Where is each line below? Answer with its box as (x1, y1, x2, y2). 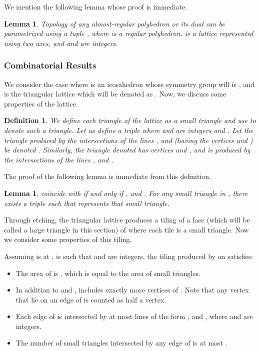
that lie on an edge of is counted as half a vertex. (15, 294, 166, 304)
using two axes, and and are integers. (4, 37, 118, 48)
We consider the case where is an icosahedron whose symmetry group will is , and (4, 78, 254, 89)
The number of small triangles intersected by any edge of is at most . (15, 337, 227, 348)
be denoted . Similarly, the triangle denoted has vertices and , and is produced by (4, 144, 250, 155)
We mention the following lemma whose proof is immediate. (4, 1, 187, 11)
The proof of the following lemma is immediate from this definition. (4, 171, 211, 181)
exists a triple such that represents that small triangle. (4, 197, 169, 208)
